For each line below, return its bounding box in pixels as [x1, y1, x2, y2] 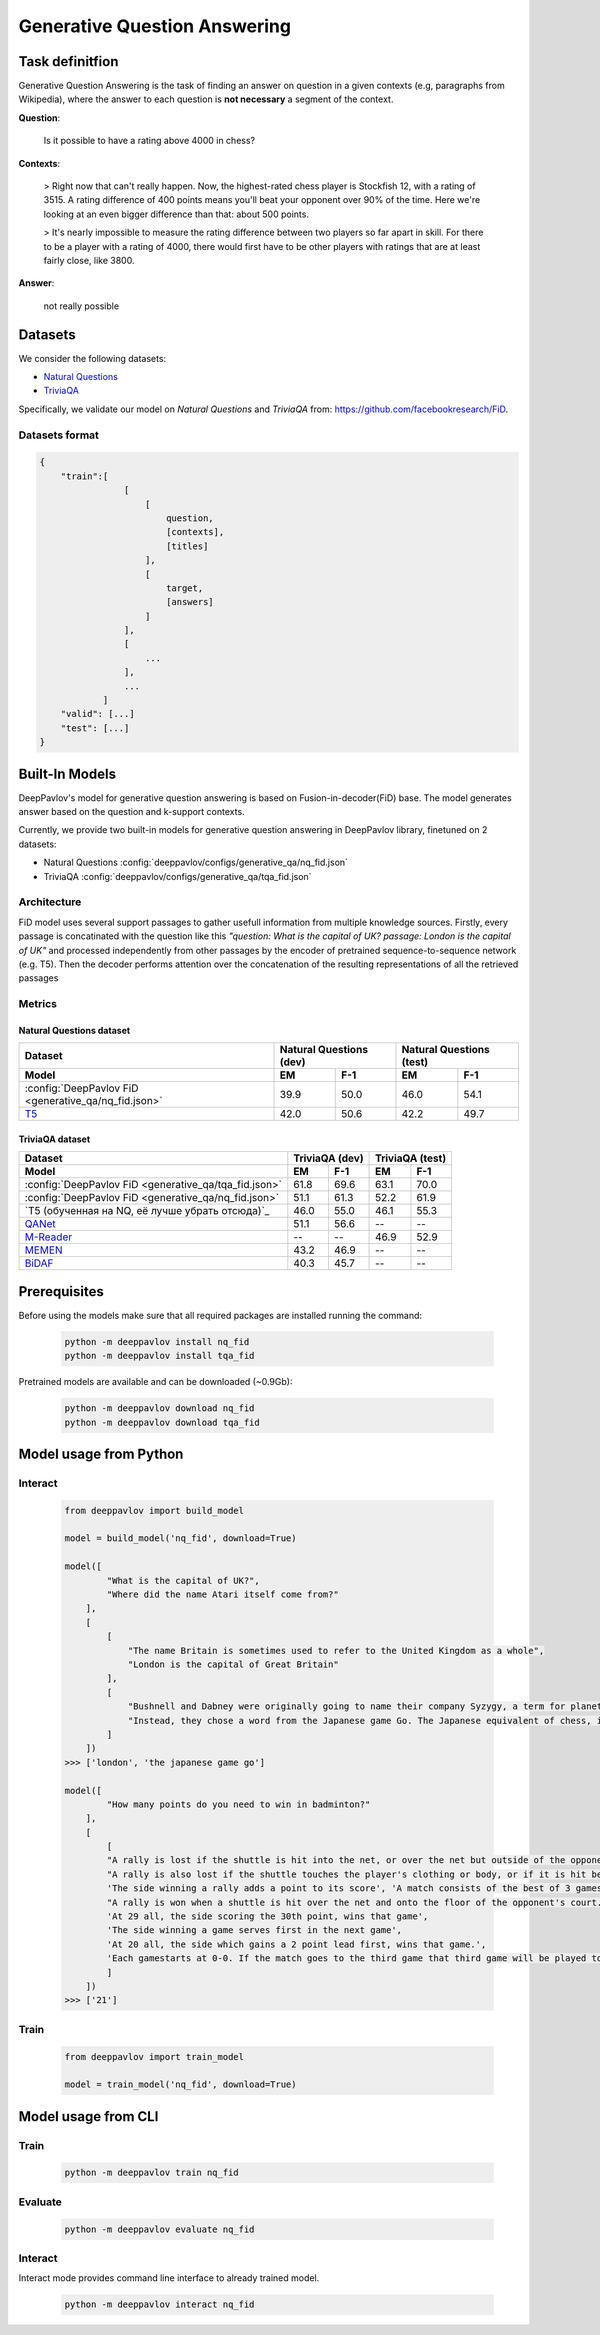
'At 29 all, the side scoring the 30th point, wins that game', [106, 1911, 429, 1922]
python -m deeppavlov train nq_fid [64, 2167, 239, 2179]
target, [165, 582, 204, 594]
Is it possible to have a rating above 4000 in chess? [43, 135, 255, 147]
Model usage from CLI [18, 2108, 159, 2125]
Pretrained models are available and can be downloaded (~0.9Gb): [18, 1376, 293, 1388]
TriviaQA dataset [18, 1133, 91, 1145]
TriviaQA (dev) [293, 1151, 364, 1165]
